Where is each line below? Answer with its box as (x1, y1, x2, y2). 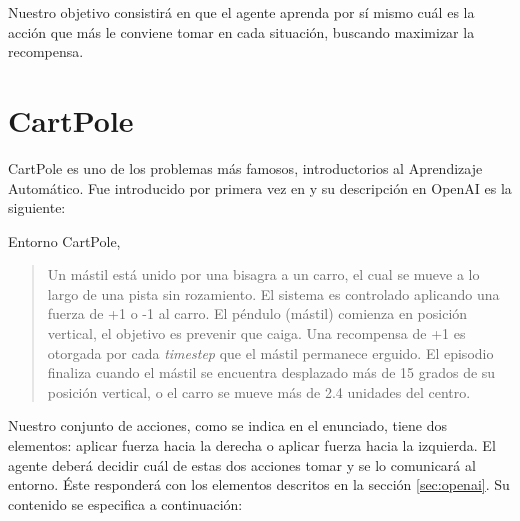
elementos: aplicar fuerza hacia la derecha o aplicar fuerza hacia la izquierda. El (8, 435, 496, 456)
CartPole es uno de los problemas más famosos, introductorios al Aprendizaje (8, 157, 483, 178)
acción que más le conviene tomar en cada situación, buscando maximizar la (8, 21, 475, 42)
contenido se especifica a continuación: (8, 493, 243, 514)
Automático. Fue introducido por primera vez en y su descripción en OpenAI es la (8, 177, 512, 198)
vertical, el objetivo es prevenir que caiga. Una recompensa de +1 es (47, 323, 466, 344)
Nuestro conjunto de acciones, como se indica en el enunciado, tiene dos (8, 415, 447, 436)
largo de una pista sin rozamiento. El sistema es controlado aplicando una (47, 283, 500, 304)
